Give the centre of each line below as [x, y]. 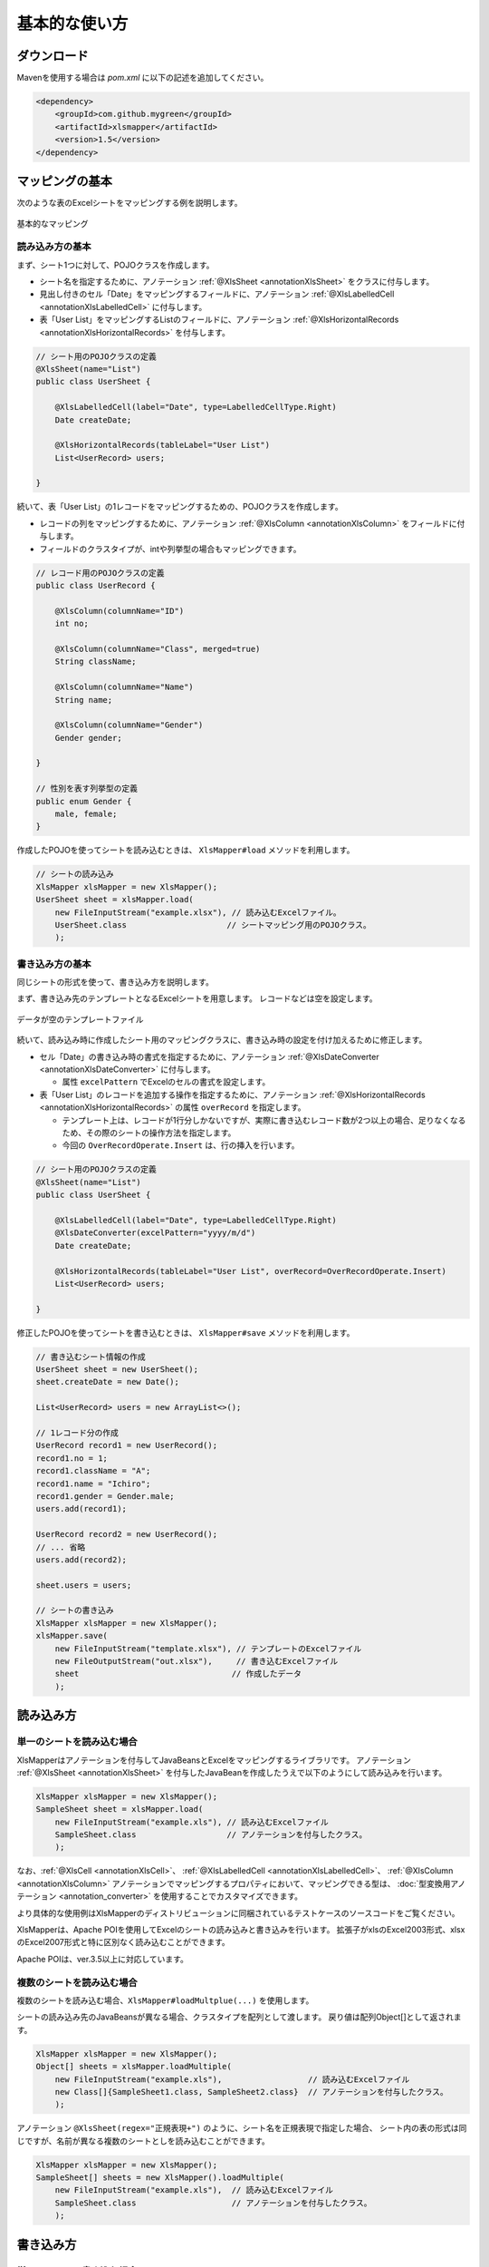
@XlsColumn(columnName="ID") [120, 611]
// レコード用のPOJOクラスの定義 [100, 573]
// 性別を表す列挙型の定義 [86, 788]
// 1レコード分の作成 [77, 1432]
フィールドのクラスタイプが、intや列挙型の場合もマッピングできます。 [171, 549]
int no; [72, 624]
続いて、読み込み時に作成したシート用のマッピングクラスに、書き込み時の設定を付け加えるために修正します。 [222, 1040]
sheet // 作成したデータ [178, 1674]
